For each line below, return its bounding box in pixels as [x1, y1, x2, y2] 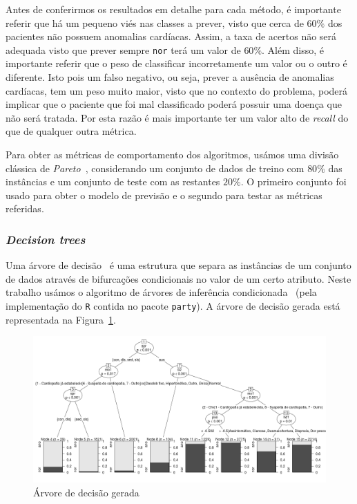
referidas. [6, 201, 44, 216]
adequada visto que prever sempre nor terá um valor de [6, 42, 241, 57]
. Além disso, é [262, 42, 325, 57]
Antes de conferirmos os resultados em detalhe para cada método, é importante [6, 2, 341, 16]
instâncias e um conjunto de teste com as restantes [6, 174, 220, 189]
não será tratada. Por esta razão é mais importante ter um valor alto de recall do [6, 110, 349, 124]
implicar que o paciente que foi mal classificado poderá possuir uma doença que [6, 97, 342, 111]
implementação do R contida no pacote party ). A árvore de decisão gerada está [6, 298, 340, 312]
